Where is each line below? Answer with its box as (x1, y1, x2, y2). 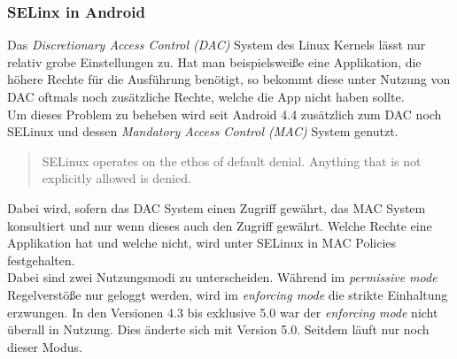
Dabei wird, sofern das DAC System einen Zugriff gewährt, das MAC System (7, 198, 426, 217)
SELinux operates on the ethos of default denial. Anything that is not (42, 151, 422, 170)
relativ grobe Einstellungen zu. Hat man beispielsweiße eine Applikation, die (7, 52, 422, 71)
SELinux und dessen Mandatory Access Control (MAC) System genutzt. (7, 122, 399, 141)
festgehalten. (7, 250, 75, 269)
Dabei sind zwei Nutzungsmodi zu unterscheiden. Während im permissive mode (7, 268, 438, 286)
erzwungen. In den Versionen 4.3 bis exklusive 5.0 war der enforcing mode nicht (7, 302, 438, 321)
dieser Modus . (7, 337, 82, 355)
